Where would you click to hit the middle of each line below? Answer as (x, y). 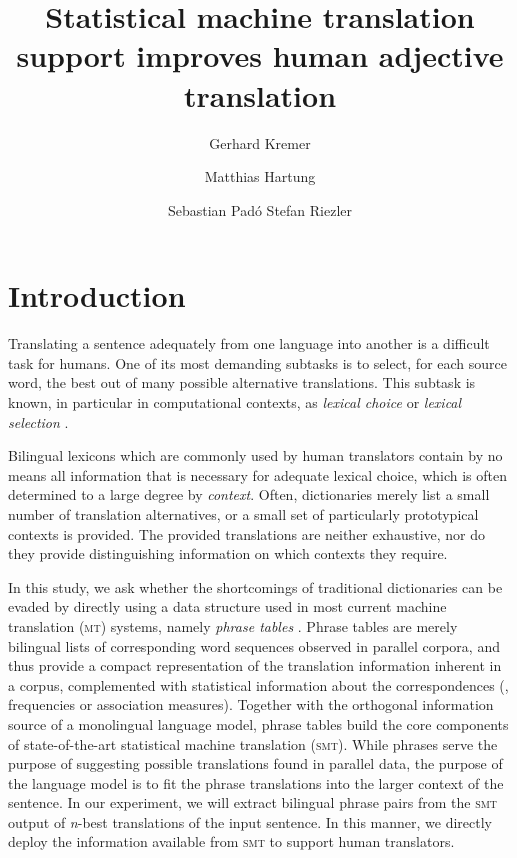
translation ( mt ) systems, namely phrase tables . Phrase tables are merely (233, 625)
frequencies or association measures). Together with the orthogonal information (251, 704)
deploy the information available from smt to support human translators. (231, 841)
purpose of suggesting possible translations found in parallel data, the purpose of (255, 763)
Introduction (97, 295)
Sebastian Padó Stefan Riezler (260, 209)
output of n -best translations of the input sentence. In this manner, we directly (250, 821)
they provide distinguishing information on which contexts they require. (228, 553)
